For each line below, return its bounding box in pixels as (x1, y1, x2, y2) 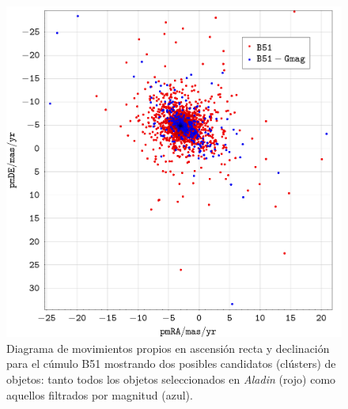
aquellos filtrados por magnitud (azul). (6, 386, 193, 403)
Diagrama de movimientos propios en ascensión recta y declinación (6, 339, 330, 356)
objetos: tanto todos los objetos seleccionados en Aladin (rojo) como (6, 370, 336, 387)
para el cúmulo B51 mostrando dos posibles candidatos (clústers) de (6, 355, 336, 372)
